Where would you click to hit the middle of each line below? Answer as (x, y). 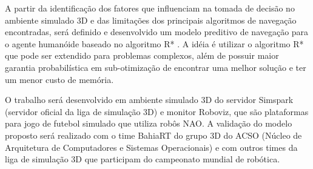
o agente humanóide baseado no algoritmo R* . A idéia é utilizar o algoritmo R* (154, 43)
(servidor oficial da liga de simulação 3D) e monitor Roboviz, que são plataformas (157, 111)
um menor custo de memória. (59, 79)
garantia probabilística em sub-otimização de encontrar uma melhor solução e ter (156, 67)
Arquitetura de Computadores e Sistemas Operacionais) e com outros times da (151, 147)
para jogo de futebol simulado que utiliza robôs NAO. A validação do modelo (149, 123)
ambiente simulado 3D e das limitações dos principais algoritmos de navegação (151, 20)
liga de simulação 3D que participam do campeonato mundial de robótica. (143, 159)
